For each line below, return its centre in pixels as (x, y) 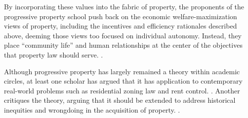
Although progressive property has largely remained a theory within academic (122, 71)
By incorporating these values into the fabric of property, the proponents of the (124, 6)
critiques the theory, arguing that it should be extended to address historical (120, 100)
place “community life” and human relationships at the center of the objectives (123, 45)
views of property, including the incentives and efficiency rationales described (121, 26)
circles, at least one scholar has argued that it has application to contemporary (123, 81)
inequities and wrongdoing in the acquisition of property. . (92, 109)
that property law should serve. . (54, 54)
